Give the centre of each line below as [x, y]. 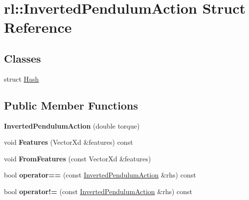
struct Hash [22, 78]
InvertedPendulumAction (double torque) [72, 125]
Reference [38, 27]
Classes [23, 58]
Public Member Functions [71, 105]
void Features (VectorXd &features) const [68, 142]
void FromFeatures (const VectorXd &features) [78, 158]
